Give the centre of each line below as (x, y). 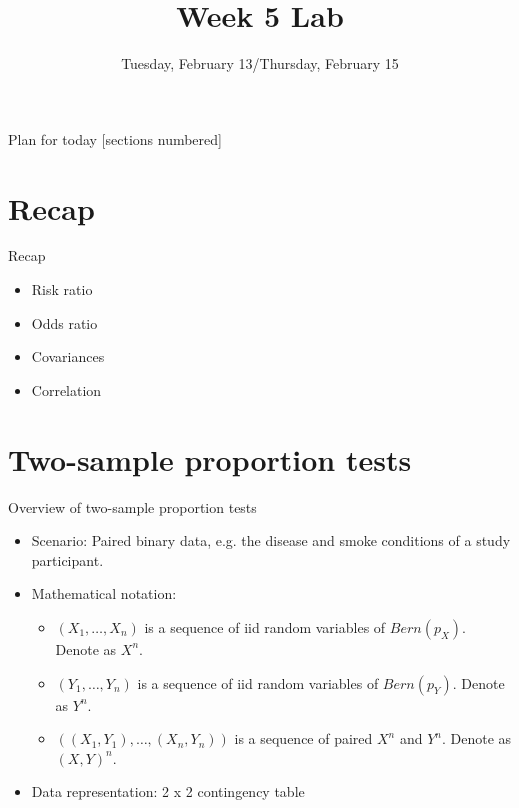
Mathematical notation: (104, 593)
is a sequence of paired (303, 738)
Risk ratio (62, 289)
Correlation (66, 389)
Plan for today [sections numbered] (115, 138)
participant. (67, 559)
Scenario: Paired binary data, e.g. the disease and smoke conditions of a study (271, 540)
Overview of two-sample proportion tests (132, 506)
